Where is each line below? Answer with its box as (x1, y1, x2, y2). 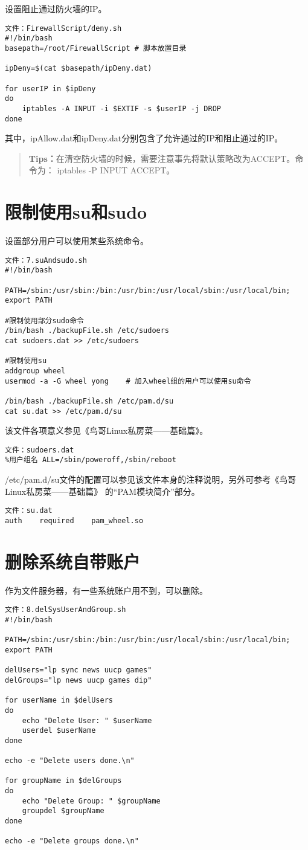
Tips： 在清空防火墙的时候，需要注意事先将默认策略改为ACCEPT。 (28, 152, 295, 164)
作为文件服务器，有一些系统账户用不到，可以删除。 (5, 584, 208, 596)
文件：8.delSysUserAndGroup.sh (5, 605, 126, 614)
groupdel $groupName (22, 807, 104, 816)
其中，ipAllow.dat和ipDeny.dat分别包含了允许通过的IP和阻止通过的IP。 (5, 132, 283, 144)
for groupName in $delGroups (5, 776, 122, 785)
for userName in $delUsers (5, 696, 113, 705)
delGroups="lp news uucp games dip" (5, 675, 152, 684)
